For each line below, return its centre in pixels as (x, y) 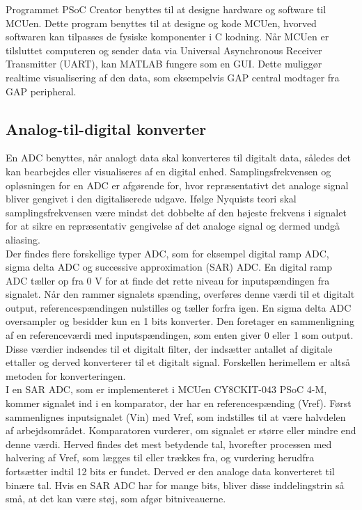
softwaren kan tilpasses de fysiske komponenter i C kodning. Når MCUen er (167, 37)
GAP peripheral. (41, 91)
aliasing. (23, 239)
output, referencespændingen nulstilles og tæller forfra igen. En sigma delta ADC (179, 307)
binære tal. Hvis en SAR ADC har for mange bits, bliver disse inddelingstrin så (175, 485)
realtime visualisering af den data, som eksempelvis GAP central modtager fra (173, 77)
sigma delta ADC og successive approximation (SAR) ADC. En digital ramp (169, 267)
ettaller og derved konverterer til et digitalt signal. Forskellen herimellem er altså (178, 362)
